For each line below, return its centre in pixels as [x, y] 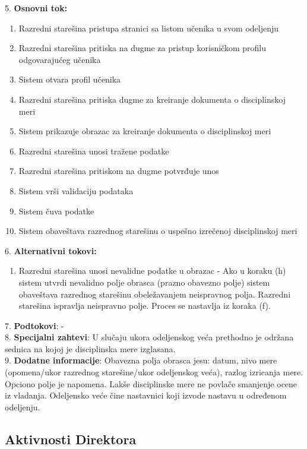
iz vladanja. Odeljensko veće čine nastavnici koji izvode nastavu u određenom [146, 395]
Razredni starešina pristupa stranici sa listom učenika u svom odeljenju [149, 28]
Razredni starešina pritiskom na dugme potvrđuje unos [119, 171]
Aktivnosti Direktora [71, 439]
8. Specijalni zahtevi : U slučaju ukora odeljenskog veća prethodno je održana [149, 337]
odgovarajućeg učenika [60, 59]
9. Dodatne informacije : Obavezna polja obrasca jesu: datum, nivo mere [141, 360]
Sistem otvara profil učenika [70, 79]
